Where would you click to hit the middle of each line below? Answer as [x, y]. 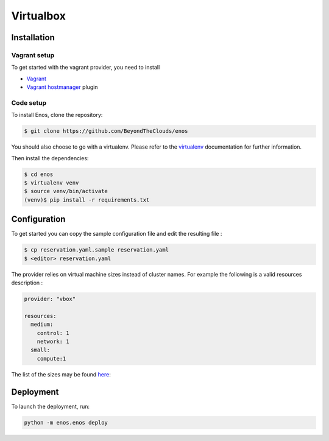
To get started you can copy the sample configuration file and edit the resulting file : [117, 234]
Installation [33, 37]
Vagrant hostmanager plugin [62, 87]
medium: [42, 325]
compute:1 [51, 358]
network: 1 [53, 341]
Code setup [29, 102]
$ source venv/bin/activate [66, 191]
